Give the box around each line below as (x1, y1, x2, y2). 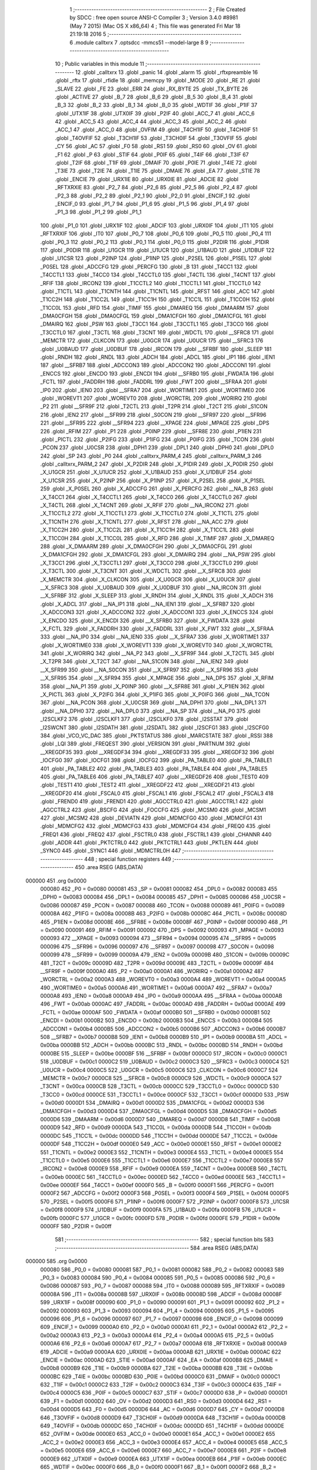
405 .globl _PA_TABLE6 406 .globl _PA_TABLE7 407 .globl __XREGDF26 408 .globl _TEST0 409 (40, 773, 269, 780)
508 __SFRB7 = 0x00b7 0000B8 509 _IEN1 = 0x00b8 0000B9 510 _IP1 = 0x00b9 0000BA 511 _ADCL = (40, 1034, 288, 1041)
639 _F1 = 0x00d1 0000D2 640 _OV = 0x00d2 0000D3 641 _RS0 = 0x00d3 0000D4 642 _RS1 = (40, 1397, 272, 1405)
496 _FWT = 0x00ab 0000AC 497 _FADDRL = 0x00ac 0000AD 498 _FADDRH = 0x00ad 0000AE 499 (40, 1000, 286, 1008)
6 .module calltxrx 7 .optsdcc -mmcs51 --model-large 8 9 (69, 39, 208, 46)
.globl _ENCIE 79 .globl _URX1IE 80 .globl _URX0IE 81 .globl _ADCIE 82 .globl (55, 175, 239, 182)
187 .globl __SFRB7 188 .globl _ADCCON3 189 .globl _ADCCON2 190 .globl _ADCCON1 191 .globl (40, 362, 271, 369)
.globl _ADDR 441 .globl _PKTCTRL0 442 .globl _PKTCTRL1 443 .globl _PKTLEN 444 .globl (40, 839, 258, 846)
